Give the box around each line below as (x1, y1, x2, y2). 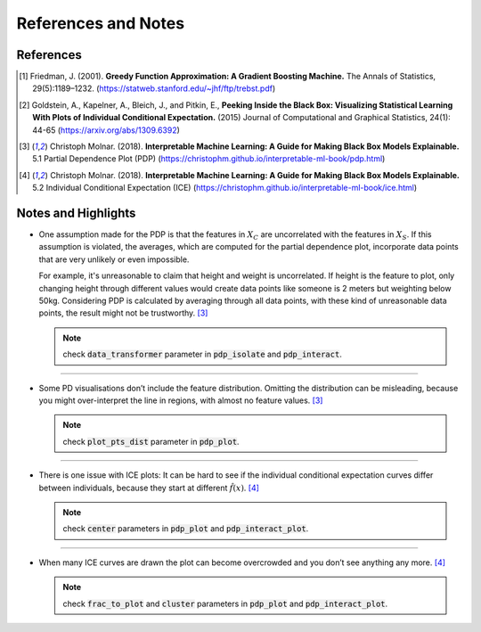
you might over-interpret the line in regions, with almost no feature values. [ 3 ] (38, 395, 323, 406)
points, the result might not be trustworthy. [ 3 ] (38, 308, 208, 318)
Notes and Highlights (16, 206, 136, 220)
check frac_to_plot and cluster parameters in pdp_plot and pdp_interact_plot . (62, 598, 388, 609)
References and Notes (16, 13, 185, 33)
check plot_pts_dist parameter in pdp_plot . (62, 436, 240, 447)
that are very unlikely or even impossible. (38, 254, 190, 265)
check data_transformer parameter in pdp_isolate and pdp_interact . (62, 349, 342, 360)
